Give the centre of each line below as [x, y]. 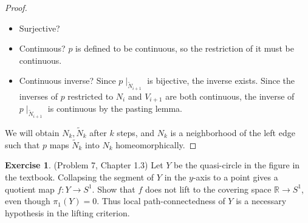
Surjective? [39, 28]
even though [28, 201]
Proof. [16, 7]
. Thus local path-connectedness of [161, 201]
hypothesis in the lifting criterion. [67, 212]
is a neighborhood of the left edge [233, 132]
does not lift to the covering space [208, 189]
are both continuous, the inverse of [230, 96]
